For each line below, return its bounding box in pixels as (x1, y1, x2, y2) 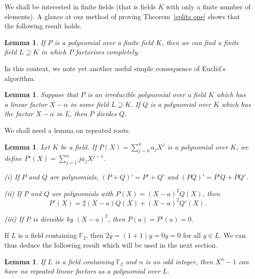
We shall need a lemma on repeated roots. (4, 125, 131, 135)
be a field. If (60, 141, 97, 152)
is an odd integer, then (145, 256, 213, 266)
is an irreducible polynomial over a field (87, 89, 206, 100)
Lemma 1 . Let (4, 141, 50, 152)
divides (96, 108, 117, 119)
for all (183, 230, 201, 240)
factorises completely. (75, 47, 139, 57)
